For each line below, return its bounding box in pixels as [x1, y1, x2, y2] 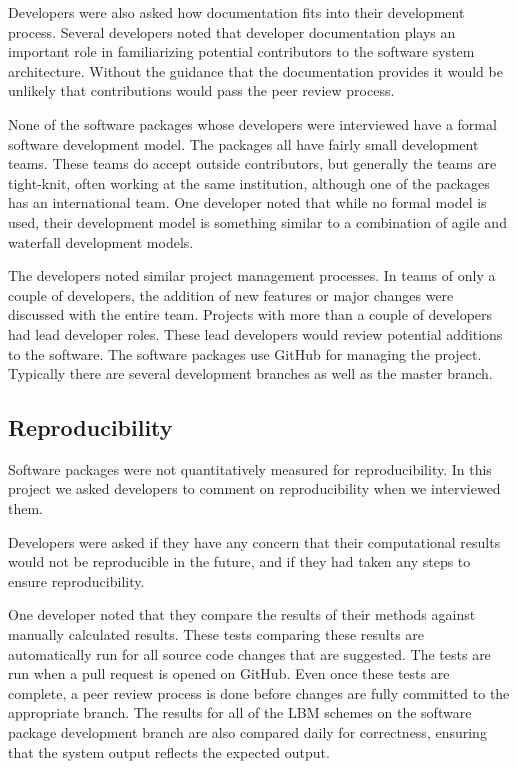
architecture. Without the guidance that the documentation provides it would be [8, 60, 503, 81]
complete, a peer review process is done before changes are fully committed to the [8, 682, 510, 703]
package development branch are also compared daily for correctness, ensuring [8, 722, 487, 743]
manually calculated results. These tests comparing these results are [8, 624, 425, 645]
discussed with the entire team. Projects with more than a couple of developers [8, 304, 493, 325]
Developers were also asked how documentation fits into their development [8, 2, 465, 22]
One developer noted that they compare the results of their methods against [8, 604, 476, 625]
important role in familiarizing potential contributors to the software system [8, 41, 475, 62]
